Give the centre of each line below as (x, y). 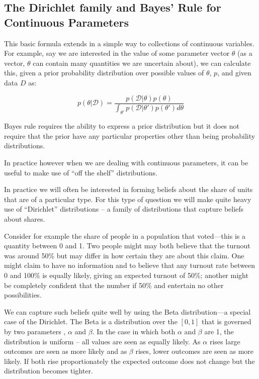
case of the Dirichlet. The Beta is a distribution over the (91, 321)
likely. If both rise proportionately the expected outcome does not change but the (129, 361)
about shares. (25, 219)
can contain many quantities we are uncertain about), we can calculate (142, 63)
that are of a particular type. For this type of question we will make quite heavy (128, 199)
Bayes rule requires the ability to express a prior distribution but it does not (122, 126)
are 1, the (219, 331)
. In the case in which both (134, 331)
